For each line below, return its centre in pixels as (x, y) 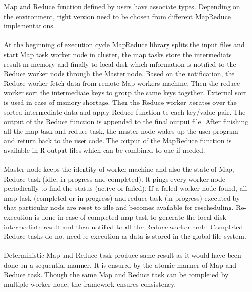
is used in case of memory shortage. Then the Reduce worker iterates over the (120, 102)
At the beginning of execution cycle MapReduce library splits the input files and (124, 45)
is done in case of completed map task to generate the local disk (130, 217)
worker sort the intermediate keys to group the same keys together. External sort (125, 93)
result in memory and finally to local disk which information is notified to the (120, 64)
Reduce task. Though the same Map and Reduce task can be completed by (116, 274)
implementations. (30, 26)
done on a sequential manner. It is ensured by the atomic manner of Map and (120, 265)
